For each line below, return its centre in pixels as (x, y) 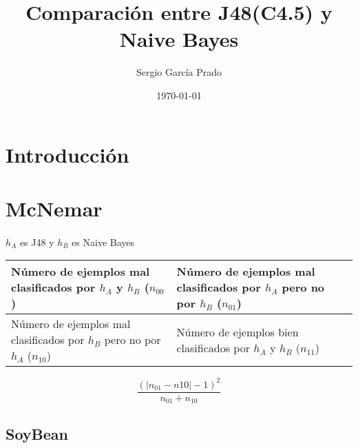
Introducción (67, 154)
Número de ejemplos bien (238, 332)
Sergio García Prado (179, 72)
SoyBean (37, 433)
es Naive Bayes (103, 242)
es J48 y (37, 242)
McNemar (54, 208)
